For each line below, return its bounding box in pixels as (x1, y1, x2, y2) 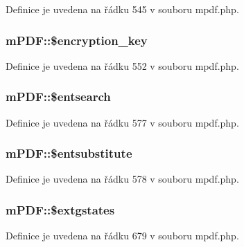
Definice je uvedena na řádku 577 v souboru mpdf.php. (6, 115, 239, 129)
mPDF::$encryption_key (6, 31, 148, 48)
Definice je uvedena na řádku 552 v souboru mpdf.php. (6, 58, 239, 73)
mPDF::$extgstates (6, 201, 115, 218)
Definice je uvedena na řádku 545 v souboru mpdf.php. (6, 2, 239, 16)
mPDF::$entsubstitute (6, 145, 132, 162)
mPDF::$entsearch (6, 88, 111, 105)
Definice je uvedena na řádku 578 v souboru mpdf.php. (6, 172, 239, 186)
